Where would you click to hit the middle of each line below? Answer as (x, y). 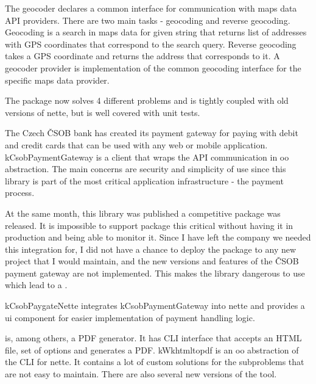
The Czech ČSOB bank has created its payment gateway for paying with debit (152, 133)
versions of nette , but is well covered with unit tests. (103, 112)
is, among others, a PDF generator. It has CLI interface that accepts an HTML (153, 338)
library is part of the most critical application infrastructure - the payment (144, 180)
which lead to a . (36, 285)
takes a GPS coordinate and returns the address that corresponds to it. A (142, 56)
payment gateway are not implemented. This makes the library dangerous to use (155, 273)
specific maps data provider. (57, 80)
